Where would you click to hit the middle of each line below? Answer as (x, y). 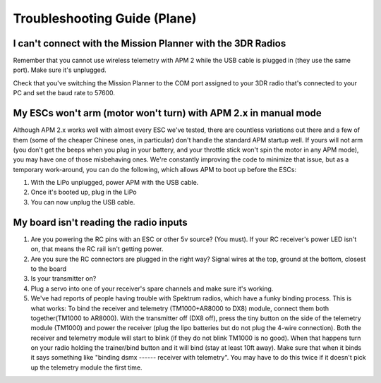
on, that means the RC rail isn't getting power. (97, 249)
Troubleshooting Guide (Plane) (105, 18)
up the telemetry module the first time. (86, 367)
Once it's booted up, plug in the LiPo (84, 192)
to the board (49, 269)
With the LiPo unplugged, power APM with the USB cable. (115, 183)
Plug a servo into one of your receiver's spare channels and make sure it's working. (152, 288)
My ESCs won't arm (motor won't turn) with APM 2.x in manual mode (168, 113)
